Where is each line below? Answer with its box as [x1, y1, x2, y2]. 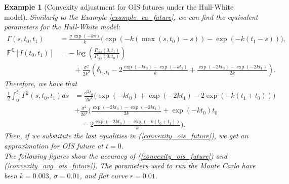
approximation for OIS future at [4, 140, 104, 151]
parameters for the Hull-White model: [4, 21, 120, 32]
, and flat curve [79, 170, 128, 180]
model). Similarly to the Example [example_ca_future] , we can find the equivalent [4, 11, 258, 22]
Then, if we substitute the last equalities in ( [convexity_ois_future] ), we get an [4, 130, 249, 141]
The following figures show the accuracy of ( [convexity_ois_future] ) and [4, 150, 227, 161]
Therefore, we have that [4, 78, 77, 89]
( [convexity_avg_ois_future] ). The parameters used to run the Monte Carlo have [4, 160, 256, 171]
